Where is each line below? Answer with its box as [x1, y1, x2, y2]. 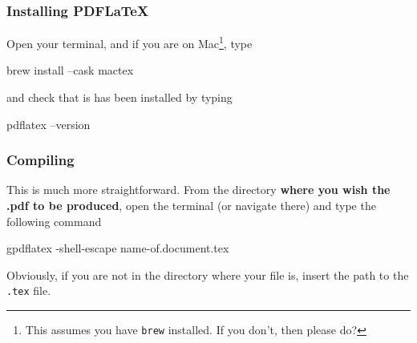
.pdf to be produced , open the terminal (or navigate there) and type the [6, 197, 376, 214]
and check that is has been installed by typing [6, 89, 233, 106]
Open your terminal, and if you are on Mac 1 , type [6, 33, 253, 51]
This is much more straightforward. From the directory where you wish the [6, 181, 391, 198]
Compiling [6, 150, 75, 170]
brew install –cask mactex [6, 62, 134, 79]
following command [6, 212, 102, 229]
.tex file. [6, 282, 51, 299]
